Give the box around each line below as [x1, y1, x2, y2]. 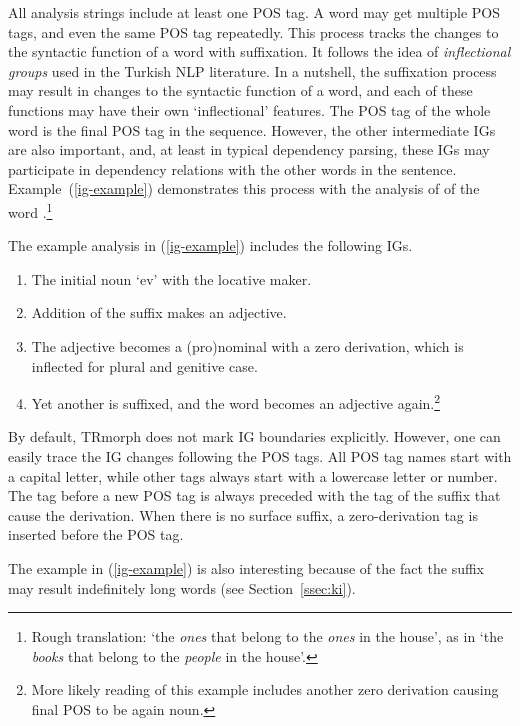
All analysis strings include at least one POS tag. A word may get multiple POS [8, 2, 501, 22]
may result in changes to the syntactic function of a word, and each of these [8, 80, 473, 101]
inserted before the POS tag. [8, 524, 184, 545]
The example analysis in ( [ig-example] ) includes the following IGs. [8, 235, 413, 256]
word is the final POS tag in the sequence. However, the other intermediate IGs [8, 119, 496, 140]
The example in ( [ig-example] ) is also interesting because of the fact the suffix [8, 557, 484, 578]
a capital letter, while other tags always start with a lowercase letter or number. [8, 465, 498, 486]
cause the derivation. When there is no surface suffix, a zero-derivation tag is [8, 504, 478, 525]
